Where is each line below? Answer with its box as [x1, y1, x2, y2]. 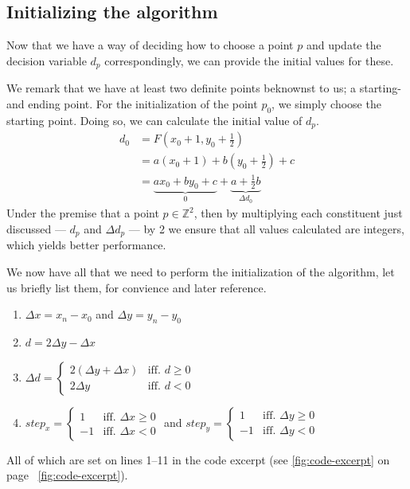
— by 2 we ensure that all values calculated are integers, [128, 220, 404, 237]
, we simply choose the [271, 95, 381, 111]
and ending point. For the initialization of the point [6, 95, 258, 111]
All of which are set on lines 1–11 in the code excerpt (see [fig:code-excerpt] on [6, 451, 390, 467]
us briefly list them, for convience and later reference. [6, 279, 267, 295]
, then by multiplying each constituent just [193, 205, 403, 221]
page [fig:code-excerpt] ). [6, 467, 128, 483]
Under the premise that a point [6, 205, 159, 221]
